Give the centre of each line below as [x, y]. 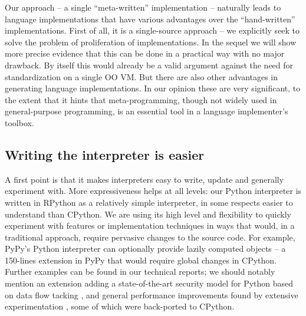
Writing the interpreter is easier [105, 154]
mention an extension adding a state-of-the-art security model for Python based [149, 283]
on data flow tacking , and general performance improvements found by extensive [152, 294]
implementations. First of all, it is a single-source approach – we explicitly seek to [152, 30]
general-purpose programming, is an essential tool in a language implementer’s [147, 111]
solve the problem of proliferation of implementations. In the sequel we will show [151, 42]
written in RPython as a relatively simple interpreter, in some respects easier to [149, 202]
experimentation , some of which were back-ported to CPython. [120, 306]
